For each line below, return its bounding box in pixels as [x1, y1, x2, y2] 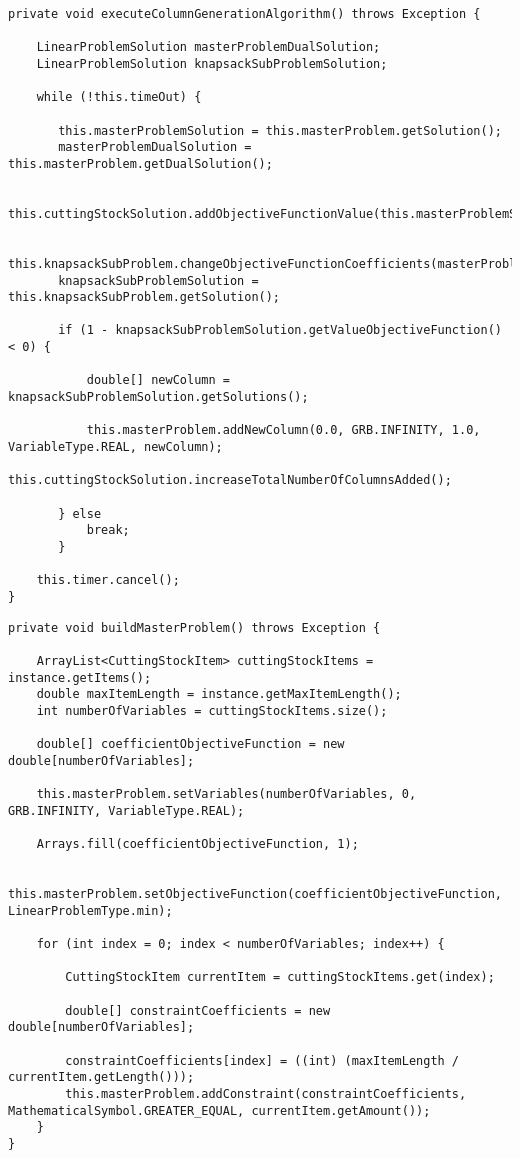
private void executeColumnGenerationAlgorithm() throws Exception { [8, 7, 481, 21]
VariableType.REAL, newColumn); [8, 440, 223, 455]
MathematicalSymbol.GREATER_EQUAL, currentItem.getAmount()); [8, 1103, 431, 1118]
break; [86, 523, 130, 538]
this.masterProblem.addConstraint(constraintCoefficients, [65, 1087, 467, 1101]
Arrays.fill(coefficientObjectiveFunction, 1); [36, 837, 359, 852]
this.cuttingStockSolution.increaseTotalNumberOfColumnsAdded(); [8, 473, 452, 488]
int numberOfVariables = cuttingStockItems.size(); [36, 703, 388, 718]
